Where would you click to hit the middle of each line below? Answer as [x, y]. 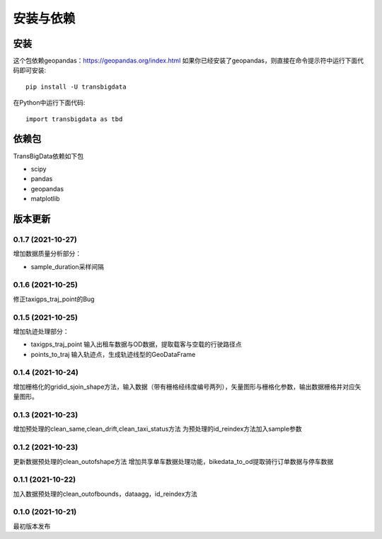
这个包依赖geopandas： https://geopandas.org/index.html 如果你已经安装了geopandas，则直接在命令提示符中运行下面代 [189, 61]
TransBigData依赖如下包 [48, 156]
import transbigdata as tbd [74, 119]
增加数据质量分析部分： [47, 254]
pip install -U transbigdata [76, 86]
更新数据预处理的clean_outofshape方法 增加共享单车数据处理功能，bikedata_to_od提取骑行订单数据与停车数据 [173, 461]
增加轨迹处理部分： [41, 331]
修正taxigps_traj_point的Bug [54, 299]
